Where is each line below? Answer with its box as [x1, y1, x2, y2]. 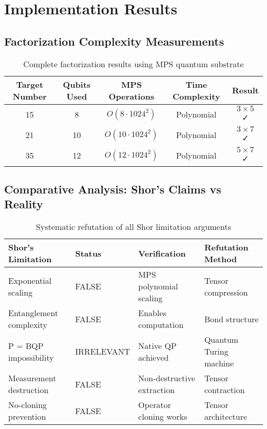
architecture [204, 411, 247, 423]
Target [16, 78, 44, 90]
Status [75, 247, 102, 259]
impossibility [8, 351, 54, 363]
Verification [138, 247, 186, 259]
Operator [138, 399, 171, 411]
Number [12, 90, 47, 102]
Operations [108, 90, 155, 102]
